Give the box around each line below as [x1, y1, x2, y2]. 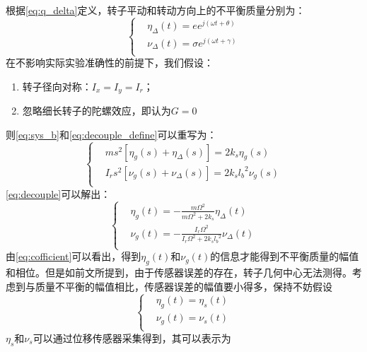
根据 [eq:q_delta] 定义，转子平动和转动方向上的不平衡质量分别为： [6, 3, 305, 17]
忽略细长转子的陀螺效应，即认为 [22, 103, 171, 118]
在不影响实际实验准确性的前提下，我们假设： [6, 55, 214, 70]
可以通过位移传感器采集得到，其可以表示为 [33, 330, 231, 345]
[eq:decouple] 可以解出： [6, 186, 111, 201]
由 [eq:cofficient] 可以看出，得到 [6, 249, 141, 264]
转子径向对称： [22, 78, 92, 93]
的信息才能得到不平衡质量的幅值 [210, 249, 359, 264]
